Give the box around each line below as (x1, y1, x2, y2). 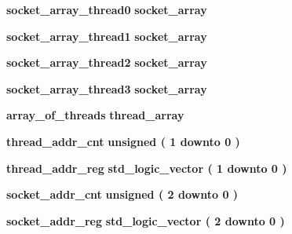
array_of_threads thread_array (6, 107, 184, 123)
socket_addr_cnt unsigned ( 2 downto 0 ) (6, 186, 239, 203)
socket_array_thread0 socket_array (6, 2, 207, 17)
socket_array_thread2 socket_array (6, 54, 207, 71)
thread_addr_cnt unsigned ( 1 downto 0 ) (6, 133, 240, 149)
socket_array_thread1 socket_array (6, 27, 207, 44)
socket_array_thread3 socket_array (6, 80, 207, 97)
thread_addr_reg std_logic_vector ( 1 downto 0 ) (6, 159, 287, 176)
